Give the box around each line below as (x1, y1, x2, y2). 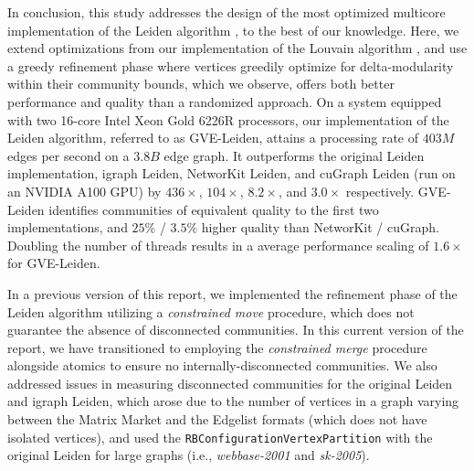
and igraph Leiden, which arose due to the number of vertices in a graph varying (7, 391, 459, 411)
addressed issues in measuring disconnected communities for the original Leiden (7, 373, 453, 392)
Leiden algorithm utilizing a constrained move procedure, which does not (7, 302, 415, 321)
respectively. (345, 181, 415, 200)
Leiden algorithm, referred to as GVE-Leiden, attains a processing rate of (7, 128, 419, 147)
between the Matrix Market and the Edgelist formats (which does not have (7, 410, 427, 429)
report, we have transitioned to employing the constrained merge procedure (7, 337, 427, 357)
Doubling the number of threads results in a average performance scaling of (7, 235, 429, 254)
